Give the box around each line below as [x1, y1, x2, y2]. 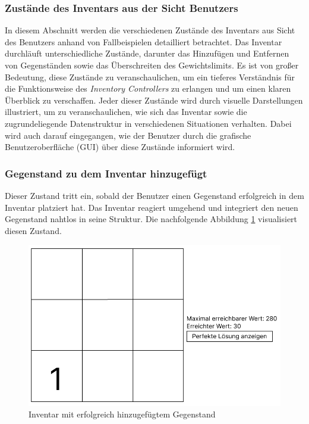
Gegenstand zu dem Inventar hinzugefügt [5, 166, 207, 180]
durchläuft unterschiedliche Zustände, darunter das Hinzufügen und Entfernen [5, 47, 289, 60]
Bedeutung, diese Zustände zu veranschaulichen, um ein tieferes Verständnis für [5, 70, 295, 83]
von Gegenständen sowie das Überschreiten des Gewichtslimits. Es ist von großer [5, 59, 299, 71]
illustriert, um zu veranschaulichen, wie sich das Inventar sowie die [5, 105, 247, 118]
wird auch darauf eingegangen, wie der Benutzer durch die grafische [5, 129, 251, 141]
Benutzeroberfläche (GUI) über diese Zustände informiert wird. [5, 141, 235, 153]
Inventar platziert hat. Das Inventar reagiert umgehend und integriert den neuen [5, 201, 298, 213]
